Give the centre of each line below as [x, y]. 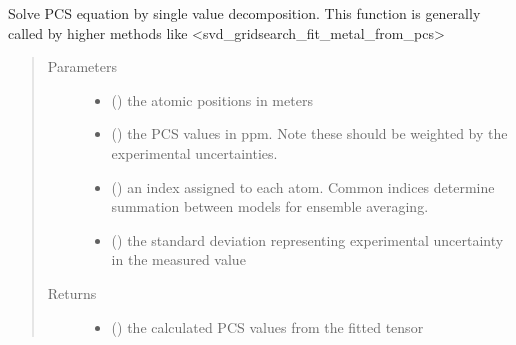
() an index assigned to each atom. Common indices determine [303, 186]
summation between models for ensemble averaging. [270, 206]
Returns [72, 292]
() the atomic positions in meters [212, 99]
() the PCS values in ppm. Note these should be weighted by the [309, 133]
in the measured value [178, 259]
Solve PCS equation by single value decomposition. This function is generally [244, 13]
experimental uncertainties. [194, 152]
